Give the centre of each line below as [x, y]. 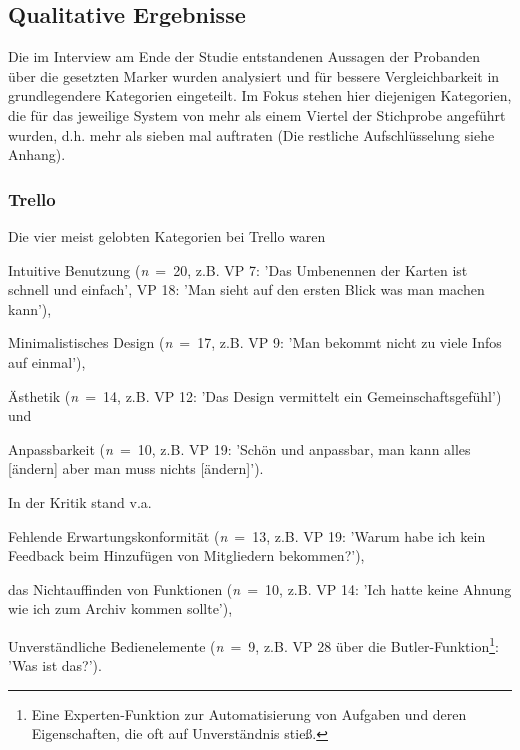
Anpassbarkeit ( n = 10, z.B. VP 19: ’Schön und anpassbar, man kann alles [239, 448]
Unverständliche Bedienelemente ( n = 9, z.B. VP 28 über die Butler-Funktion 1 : [253, 644]
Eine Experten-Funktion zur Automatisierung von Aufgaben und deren [249, 713]
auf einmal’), [47, 361]
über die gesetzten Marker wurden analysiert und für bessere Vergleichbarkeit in [254, 75]
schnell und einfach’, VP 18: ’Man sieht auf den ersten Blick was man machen [246, 289]
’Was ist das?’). [55, 665]
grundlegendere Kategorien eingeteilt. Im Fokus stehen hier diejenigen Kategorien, [260, 95]
